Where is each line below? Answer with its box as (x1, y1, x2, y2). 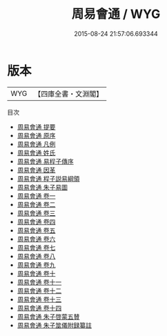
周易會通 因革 (17, 166, 56, 174)
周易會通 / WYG (71, 6, 161, 22)
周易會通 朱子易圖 (17, 183, 68, 191)
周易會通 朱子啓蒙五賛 (17, 312, 80, 321)
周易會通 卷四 (17, 217, 56, 226)
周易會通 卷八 (17, 252, 56, 260)
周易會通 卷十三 (17, 295, 62, 304)
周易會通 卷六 (17, 235, 56, 243)
